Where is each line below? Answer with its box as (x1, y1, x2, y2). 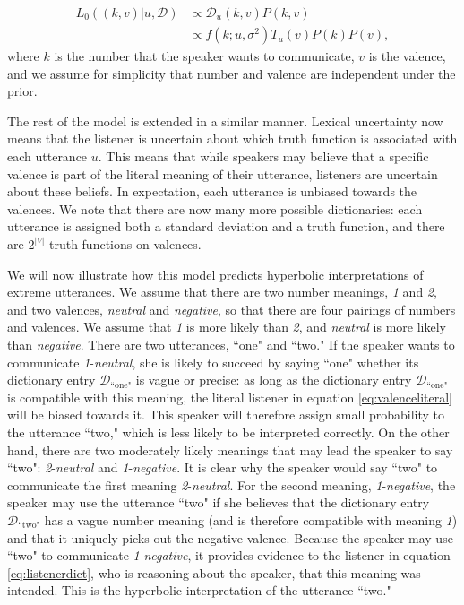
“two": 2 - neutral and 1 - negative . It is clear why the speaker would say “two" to (7, 458, 438, 477)
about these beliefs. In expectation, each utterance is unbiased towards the (7, 182, 417, 201)
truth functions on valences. (48, 235, 202, 253)
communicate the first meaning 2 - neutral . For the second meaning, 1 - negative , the (7, 475, 456, 494)
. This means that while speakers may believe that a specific (98, 147, 429, 166)
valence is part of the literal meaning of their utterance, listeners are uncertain (7, 164, 438, 183)
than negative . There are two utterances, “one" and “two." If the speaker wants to (7, 334, 455, 353)
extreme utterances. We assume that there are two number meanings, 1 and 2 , (7, 282, 437, 301)
